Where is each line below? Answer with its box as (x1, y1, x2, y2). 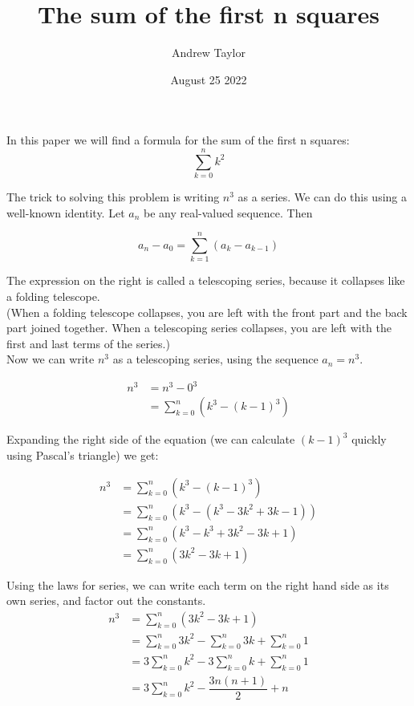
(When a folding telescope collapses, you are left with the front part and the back (6, 303, 408, 320)
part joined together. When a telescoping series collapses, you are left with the (6, 319, 392, 336)
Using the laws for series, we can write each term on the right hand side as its (6, 576, 389, 593)
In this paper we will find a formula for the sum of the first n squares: (6, 132, 350, 148)
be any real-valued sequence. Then (143, 204, 313, 221)
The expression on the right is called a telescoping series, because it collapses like (6, 272, 405, 289)
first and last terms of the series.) (6, 335, 170, 351)
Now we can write (6, 351, 95, 367)
